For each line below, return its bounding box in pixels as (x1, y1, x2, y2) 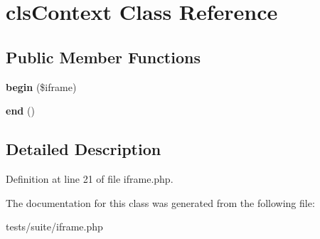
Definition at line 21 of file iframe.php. (6, 171, 174, 186)
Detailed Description (6, 138, 161, 160)
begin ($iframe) (6, 79, 77, 94)
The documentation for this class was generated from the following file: (6, 195, 315, 210)
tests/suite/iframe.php (6, 219, 103, 234)
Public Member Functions (6, 46, 201, 68)
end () (6, 103, 35, 118)
